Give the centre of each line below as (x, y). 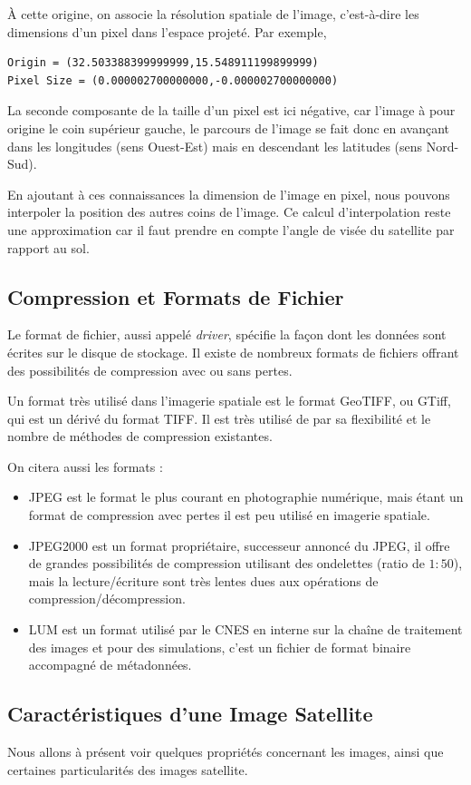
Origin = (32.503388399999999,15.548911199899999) (163, 63)
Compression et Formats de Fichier (176, 296)
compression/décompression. (107, 599)
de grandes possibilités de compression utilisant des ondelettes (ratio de (226, 563)
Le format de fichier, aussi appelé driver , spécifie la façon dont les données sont (227, 334)
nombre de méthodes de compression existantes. (140, 436)
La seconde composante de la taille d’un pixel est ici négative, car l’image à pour (231, 110)
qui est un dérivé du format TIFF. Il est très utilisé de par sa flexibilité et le (219, 418)
